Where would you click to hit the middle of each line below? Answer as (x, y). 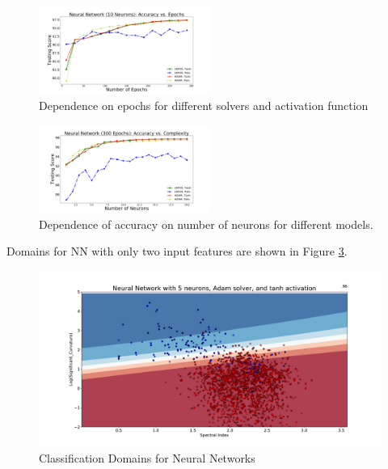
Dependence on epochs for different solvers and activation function (204, 106)
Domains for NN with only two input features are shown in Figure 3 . (177, 251)
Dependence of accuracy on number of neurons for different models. (206, 224)
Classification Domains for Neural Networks (147, 457)
